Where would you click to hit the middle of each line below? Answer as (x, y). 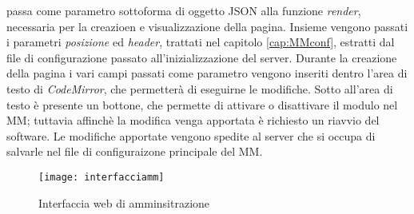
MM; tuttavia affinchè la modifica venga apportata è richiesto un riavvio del (193, 120)
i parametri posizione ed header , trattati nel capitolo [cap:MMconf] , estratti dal (201, 42)
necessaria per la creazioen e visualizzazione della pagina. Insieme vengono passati (207, 26)
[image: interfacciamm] (102, 177)
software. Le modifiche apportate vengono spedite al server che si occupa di (191, 135)
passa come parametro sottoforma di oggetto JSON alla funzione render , (184, 10)
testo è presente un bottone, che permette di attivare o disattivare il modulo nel (202, 104)
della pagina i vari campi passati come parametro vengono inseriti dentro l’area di (207, 73)
